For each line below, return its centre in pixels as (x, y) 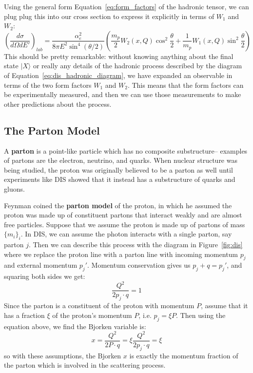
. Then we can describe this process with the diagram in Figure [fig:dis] (136, 245)
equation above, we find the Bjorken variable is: (75, 326)
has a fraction (24, 315)
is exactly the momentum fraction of (184, 355)
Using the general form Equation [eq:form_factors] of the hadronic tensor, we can (126, 6)
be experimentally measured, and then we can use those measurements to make (123, 94)
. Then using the (201, 315)
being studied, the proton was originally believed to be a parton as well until (118, 169)
